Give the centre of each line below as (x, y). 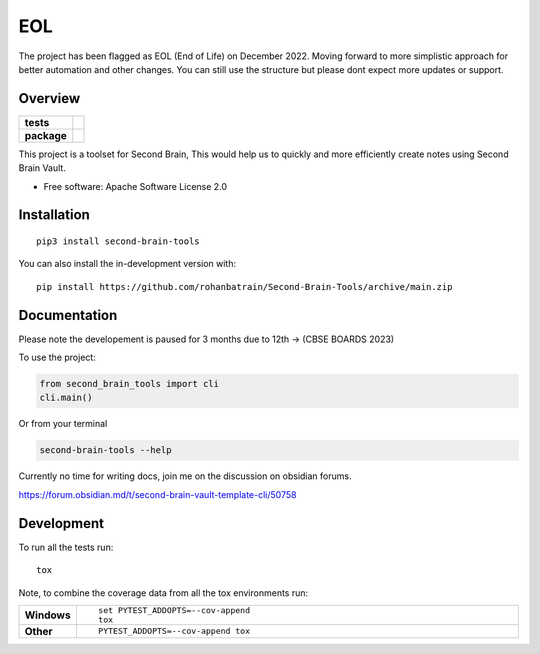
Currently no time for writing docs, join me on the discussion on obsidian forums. (185, 476)
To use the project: (57, 357)
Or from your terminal (63, 424)
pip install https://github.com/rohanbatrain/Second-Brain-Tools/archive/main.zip (244, 286)
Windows (47, 615)
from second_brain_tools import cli (129, 384)
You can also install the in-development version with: (127, 264)
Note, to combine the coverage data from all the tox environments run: (163, 592)
